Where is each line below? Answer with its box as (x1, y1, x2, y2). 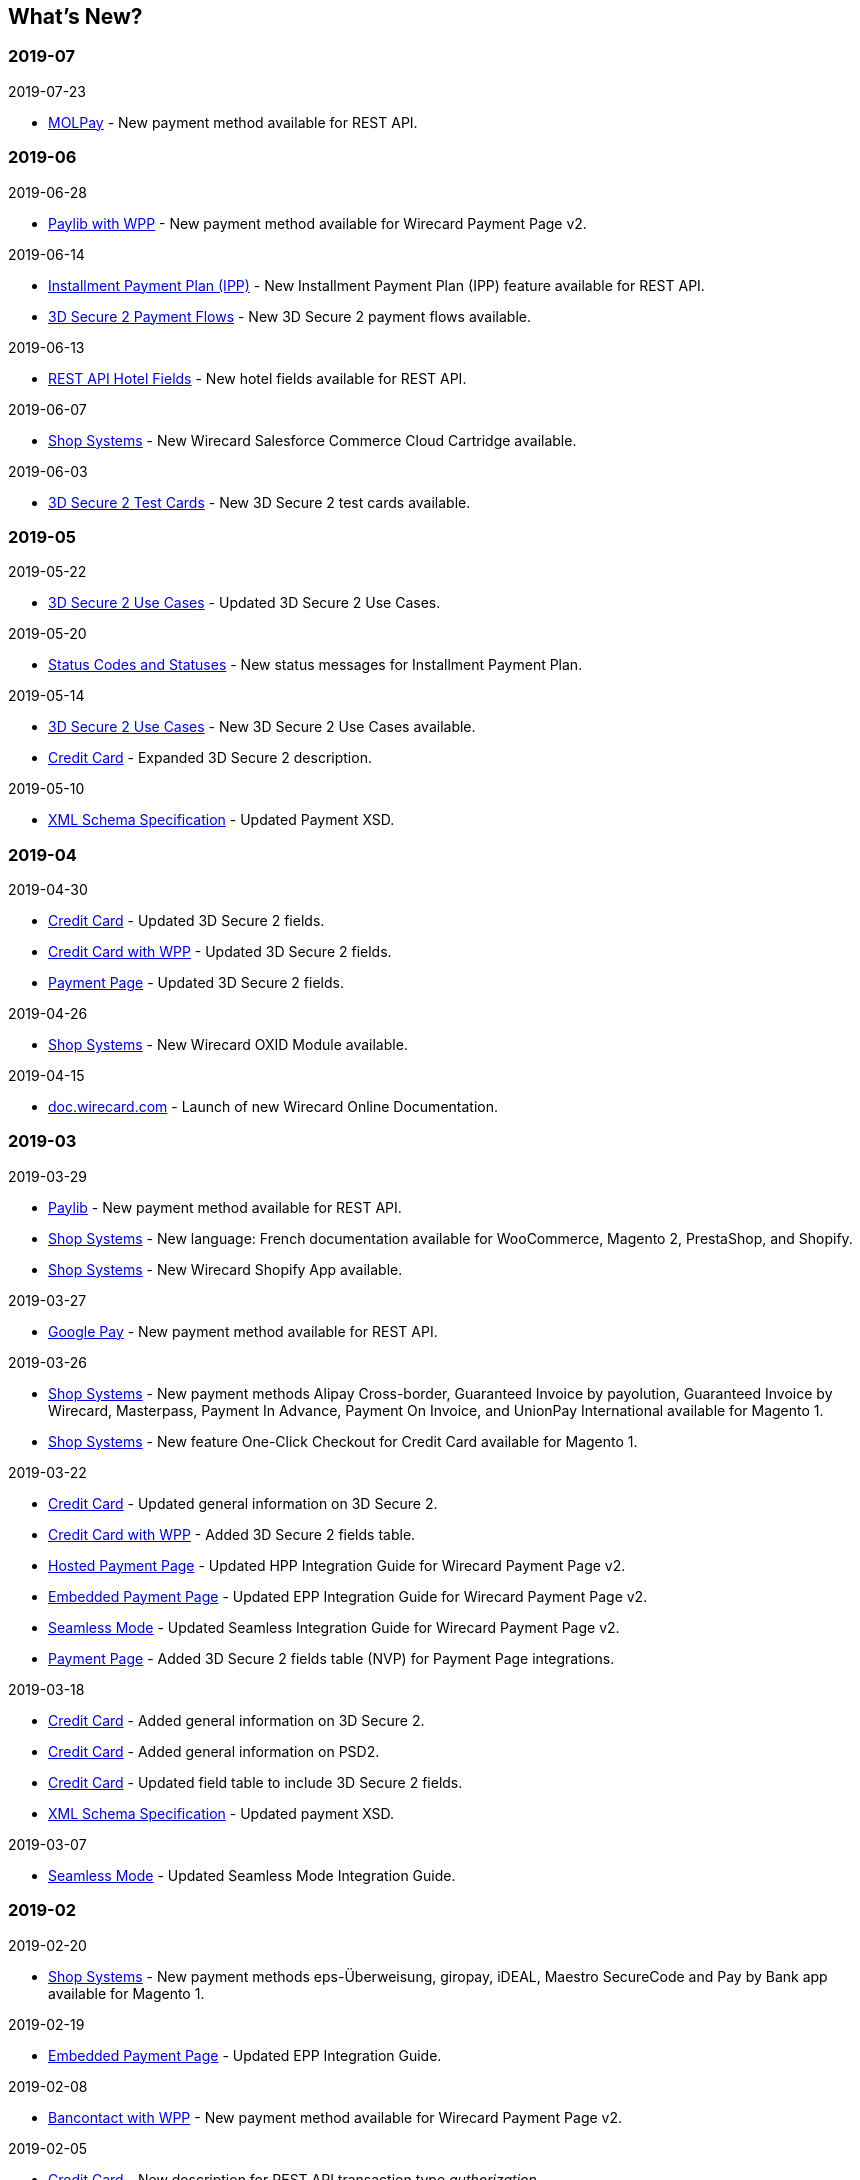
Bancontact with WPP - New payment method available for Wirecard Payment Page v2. (48, 2108, 623, 2126)
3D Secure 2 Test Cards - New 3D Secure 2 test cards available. (48, 493, 471, 511)
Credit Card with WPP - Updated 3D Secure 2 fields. (48, 943, 392, 961)
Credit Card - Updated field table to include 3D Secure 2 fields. (48, 1773, 463, 1791)
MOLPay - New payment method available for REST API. (48, 113, 418, 131)
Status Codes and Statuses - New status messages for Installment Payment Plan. (48, 656, 583, 674)
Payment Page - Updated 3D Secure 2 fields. (48, 974, 344, 992)
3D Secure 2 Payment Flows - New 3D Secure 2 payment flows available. (48, 307, 531, 325)
